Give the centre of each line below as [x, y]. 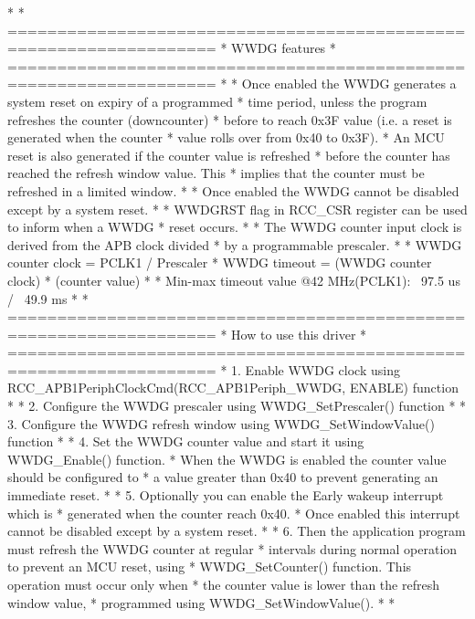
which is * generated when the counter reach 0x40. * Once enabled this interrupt [234, 513]
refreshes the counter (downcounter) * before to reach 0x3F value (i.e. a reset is [230, 119]
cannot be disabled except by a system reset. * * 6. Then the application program [237, 531]
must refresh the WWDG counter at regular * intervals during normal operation [232, 548]
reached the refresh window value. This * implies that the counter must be [216, 173]
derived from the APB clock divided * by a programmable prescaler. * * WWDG [235, 244]
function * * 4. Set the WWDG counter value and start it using [186, 441]
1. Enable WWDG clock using [316, 369]
